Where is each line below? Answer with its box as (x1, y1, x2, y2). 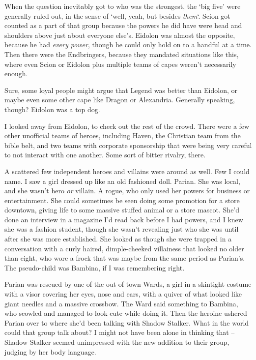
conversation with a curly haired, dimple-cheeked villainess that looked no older (4, 243, 244, 253)
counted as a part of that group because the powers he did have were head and (4, 20, 242, 30)
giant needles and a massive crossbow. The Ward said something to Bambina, (4, 298, 238, 308)
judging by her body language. (4, 346, 96, 357)
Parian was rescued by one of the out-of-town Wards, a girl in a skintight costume (4, 279, 252, 289)
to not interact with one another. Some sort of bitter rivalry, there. (4, 150, 206, 160)
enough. (4, 68, 28, 79)
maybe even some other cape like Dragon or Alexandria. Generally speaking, (4, 94, 235, 105)
